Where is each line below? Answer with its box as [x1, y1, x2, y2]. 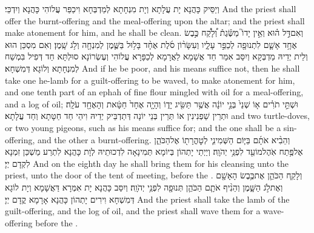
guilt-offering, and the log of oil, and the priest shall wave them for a [5, 204, 261, 217]
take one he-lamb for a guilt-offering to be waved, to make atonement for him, [5, 73, 295, 86]
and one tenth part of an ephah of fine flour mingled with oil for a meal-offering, [5, 86, 304, 98]
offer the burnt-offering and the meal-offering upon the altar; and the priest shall [5, 14, 305, 27]
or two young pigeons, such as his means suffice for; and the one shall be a [5, 121, 281, 133]
